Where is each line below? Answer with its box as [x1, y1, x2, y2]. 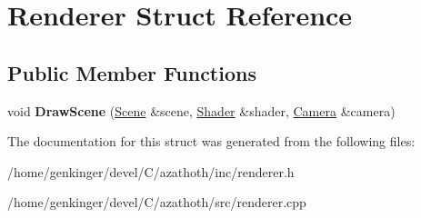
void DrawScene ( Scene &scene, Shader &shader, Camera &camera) [7, 101, 396, 120]
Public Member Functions [7, 58, 256, 86]
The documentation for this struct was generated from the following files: [7, 132, 416, 151]
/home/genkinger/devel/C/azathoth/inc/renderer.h [7, 162, 295, 181]
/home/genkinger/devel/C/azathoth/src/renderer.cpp [7, 193, 306, 212]
